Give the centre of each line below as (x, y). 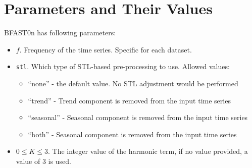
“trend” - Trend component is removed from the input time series (129, 100)
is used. (60, 161)
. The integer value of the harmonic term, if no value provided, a (148, 151)
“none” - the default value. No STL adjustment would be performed (133, 83)
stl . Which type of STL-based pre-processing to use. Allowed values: (123, 66)
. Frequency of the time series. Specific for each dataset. (106, 49)
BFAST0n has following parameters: (60, 33)
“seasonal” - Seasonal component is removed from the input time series (138, 117)
